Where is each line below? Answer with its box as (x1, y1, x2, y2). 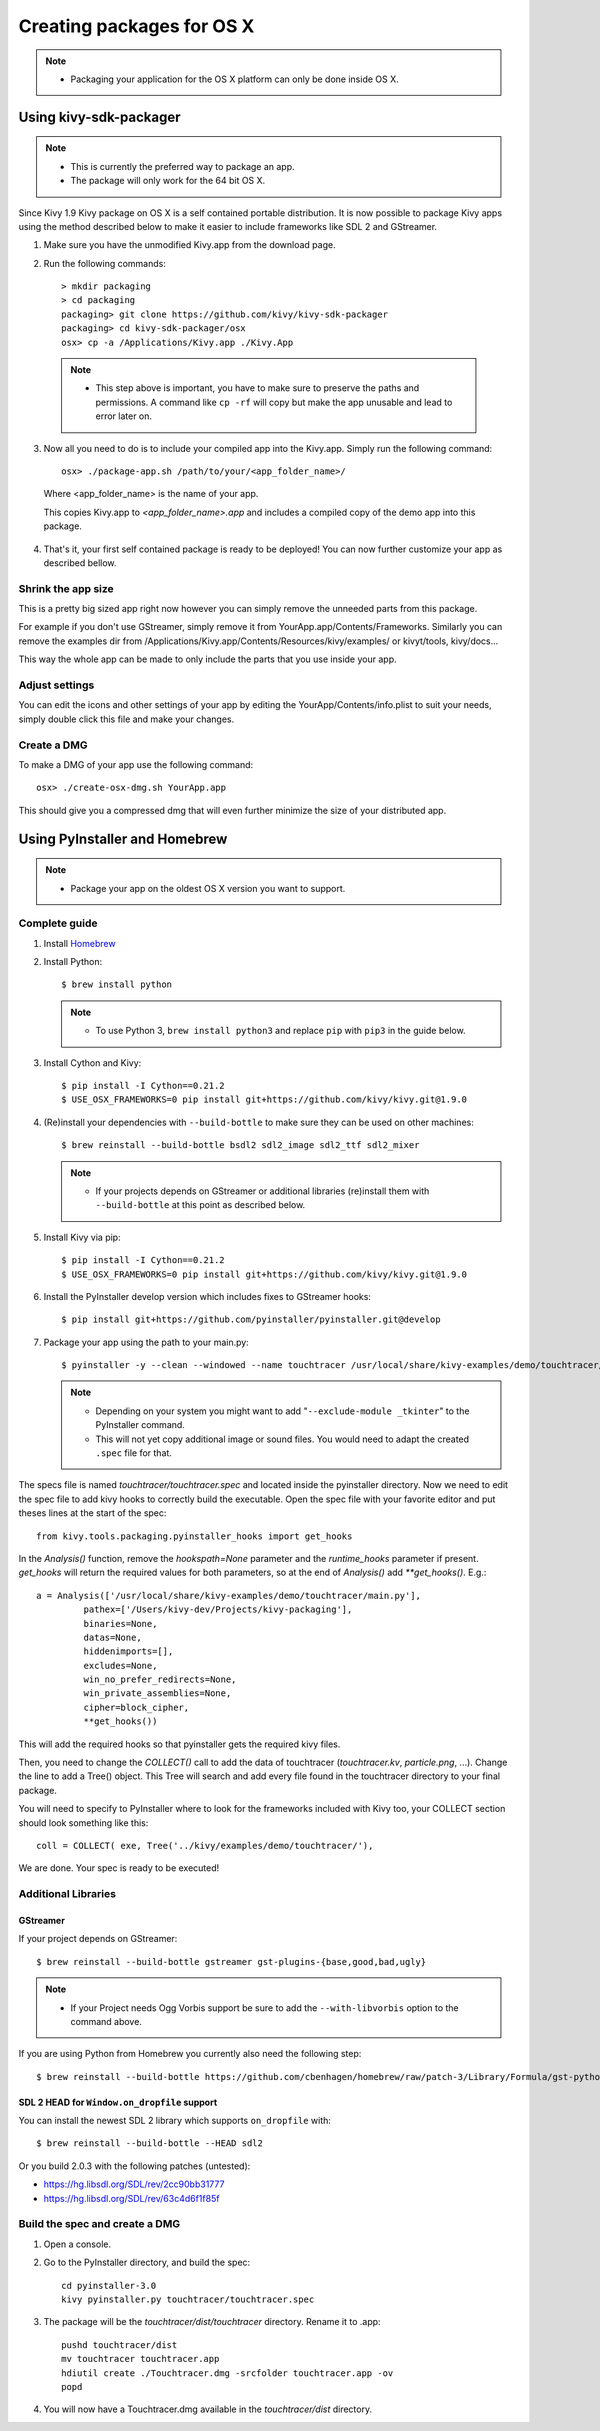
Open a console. (43, 2238, 112, 2250)
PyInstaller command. (95, 1419, 185, 1431)
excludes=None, (83, 1660, 158, 1671)
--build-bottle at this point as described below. (95, 1199, 306, 1211)
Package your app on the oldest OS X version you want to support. (70, 882, 346, 894)
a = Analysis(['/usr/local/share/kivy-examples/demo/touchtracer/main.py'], (36, 1590, 422, 1601)
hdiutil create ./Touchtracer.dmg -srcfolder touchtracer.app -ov (61, 2367, 394, 2379)
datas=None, (83, 1631, 142, 1643)
